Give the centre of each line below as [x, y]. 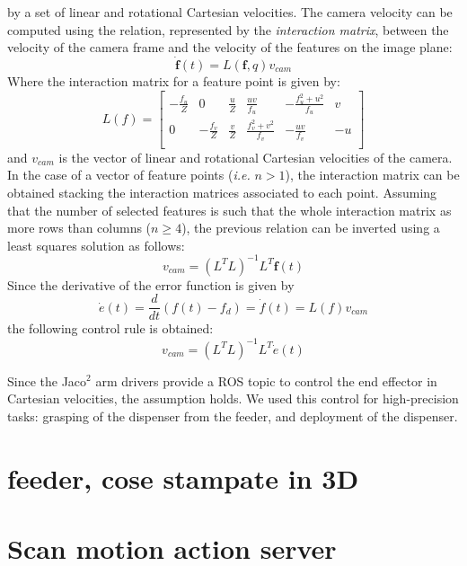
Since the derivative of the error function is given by [151, 284]
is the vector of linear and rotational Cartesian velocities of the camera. [256, 157]
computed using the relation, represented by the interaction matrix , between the [228, 29]
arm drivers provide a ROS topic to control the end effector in [266, 380]
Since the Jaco [47, 380]
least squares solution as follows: [96, 245]
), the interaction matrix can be [372, 175]
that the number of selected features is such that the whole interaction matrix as [229, 210]
